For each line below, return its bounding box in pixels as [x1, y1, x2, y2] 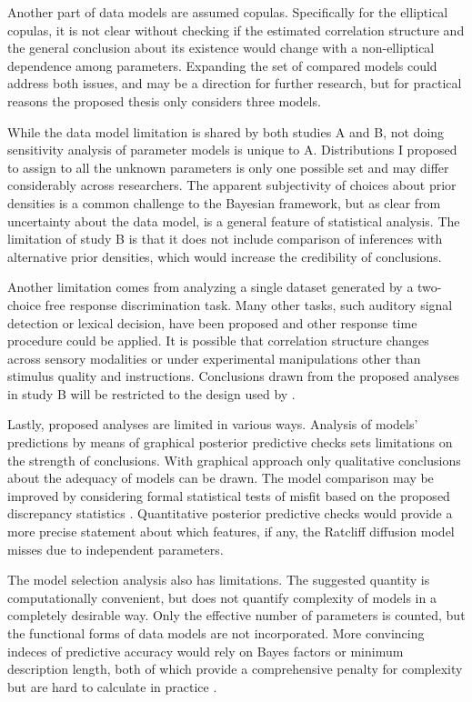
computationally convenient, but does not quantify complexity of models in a [7, 587, 437, 607]
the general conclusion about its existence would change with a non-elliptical [7, 38, 435, 57]
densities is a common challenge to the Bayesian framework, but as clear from [7, 193, 441, 212]
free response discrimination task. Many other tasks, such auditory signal [45, 295, 453, 314]
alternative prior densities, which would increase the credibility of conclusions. [7, 246, 442, 266]
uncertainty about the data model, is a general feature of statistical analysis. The [7, 211, 460, 230]
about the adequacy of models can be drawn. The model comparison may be [7, 468, 434, 487]
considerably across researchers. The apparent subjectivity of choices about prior [7, 175, 457, 195]
